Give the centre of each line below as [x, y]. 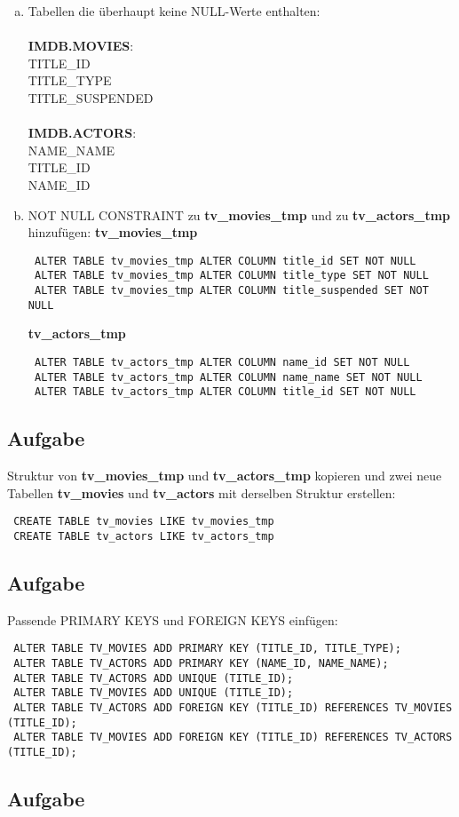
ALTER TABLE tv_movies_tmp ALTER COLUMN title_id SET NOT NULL [225, 261]
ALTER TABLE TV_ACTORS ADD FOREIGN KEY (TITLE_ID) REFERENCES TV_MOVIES [233, 708]
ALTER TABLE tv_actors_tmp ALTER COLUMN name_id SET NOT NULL [222, 362]
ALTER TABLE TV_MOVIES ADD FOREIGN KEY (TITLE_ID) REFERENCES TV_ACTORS [233, 738]
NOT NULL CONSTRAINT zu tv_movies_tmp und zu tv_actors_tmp [239, 214]
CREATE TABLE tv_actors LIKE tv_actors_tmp [144, 536]
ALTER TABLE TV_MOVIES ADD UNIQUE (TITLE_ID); [154, 693]
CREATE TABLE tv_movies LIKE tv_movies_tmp [144, 522]
